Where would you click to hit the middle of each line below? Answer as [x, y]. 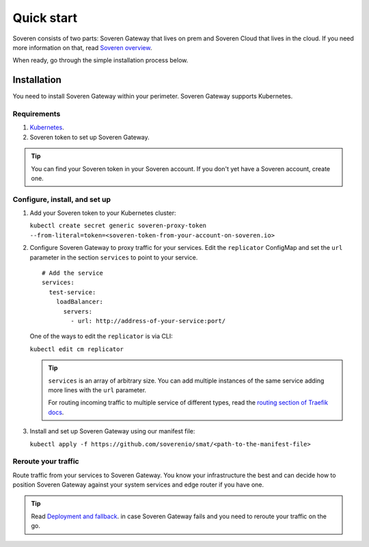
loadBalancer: [80, 302]
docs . [56, 412]
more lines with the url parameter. [97, 390]
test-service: [72, 292]
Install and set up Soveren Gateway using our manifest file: [112, 431]
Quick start [45, 18]
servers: [78, 311]
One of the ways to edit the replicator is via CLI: [101, 336]
